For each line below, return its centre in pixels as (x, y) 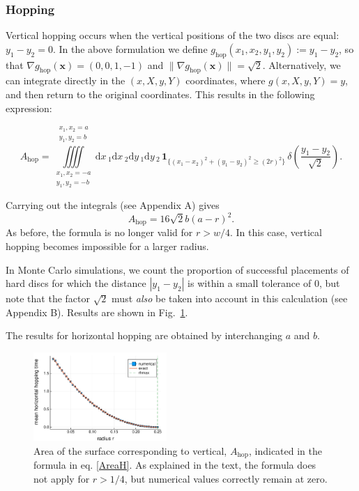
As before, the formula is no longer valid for (99, 232)
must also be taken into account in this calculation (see (230, 298)
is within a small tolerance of (250, 283)
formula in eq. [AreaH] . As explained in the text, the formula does (175, 465)
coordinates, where (226, 80)
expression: (29, 108)
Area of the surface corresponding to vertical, (130, 450)
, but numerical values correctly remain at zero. (226, 478)
